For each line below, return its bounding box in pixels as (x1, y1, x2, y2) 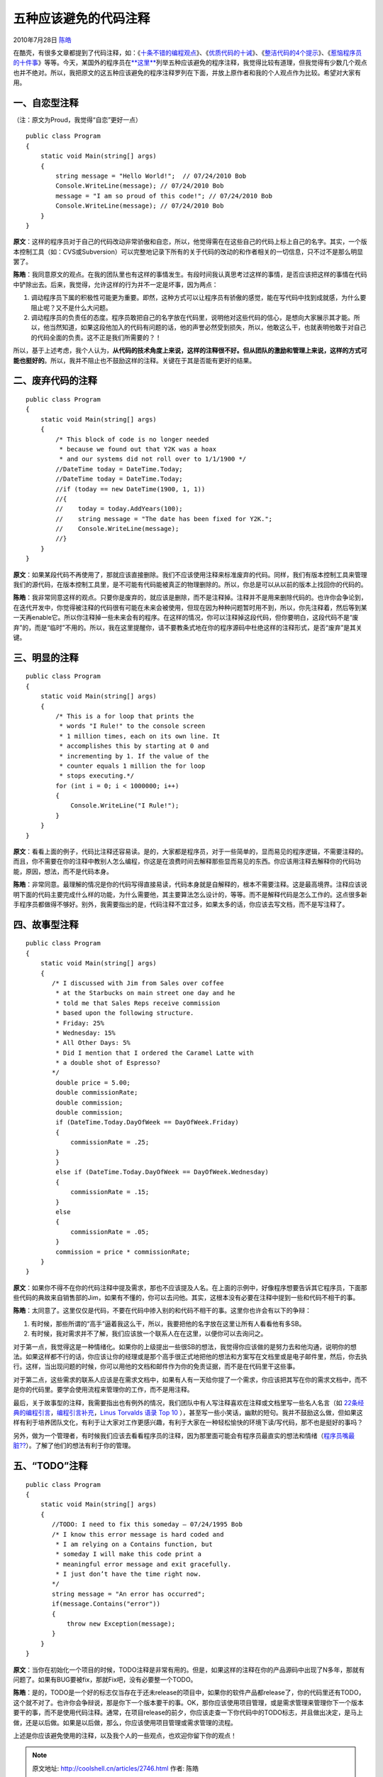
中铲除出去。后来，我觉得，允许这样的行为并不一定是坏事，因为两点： (13, 280, 218, 289)
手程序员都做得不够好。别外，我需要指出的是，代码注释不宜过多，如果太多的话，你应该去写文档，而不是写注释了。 (13, 900, 349, 908)
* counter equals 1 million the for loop (59, 761, 206, 770)
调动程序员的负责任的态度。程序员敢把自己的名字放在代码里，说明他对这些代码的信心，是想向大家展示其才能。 (30, 313, 354, 322)
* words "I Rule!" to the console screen (59, 722, 206, 730)
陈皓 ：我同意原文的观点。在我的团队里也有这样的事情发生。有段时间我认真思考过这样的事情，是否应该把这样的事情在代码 (13, 270, 367, 279)
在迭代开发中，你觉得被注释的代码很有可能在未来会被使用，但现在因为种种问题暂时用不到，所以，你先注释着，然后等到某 (13, 603, 367, 611)
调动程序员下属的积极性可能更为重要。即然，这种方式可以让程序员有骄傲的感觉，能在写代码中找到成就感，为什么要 (30, 294, 367, 302)
